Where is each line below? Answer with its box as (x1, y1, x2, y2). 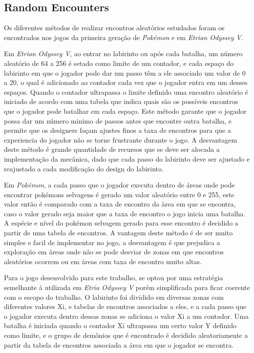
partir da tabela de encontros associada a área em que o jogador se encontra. (4, 339, 234, 350)
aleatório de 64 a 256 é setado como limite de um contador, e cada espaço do (4, 58, 234, 68)
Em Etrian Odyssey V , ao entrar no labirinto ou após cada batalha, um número (4, 48, 243, 59)
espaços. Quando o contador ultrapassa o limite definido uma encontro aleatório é (4, 86, 248, 97)
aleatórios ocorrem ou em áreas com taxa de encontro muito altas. (4, 256, 202, 266)
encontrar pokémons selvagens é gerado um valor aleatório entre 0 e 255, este (4, 189, 234, 199)
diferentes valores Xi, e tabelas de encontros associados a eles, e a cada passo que (4, 301, 247, 311)
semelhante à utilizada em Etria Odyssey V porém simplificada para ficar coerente (4, 282, 250, 292)
